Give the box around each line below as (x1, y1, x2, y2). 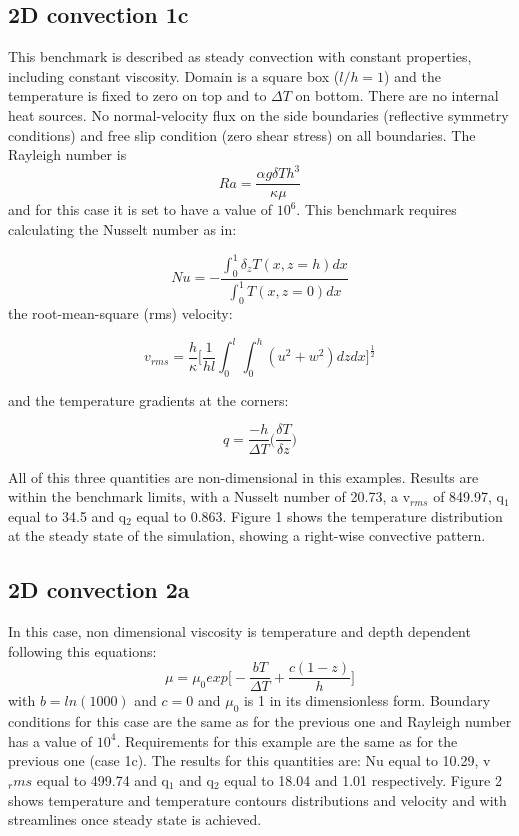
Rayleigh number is (8, 144, 127, 165)
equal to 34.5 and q (8, 505, 127, 526)
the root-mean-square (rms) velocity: (8, 302, 233, 323)
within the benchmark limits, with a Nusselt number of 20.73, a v (8, 486, 411, 507)
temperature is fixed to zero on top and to (8, 85, 267, 106)
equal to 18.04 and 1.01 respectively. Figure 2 (224, 769, 502, 790)
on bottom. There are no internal (295, 85, 499, 106)
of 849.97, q (433, 486, 504, 507)
